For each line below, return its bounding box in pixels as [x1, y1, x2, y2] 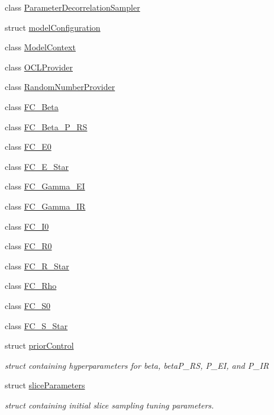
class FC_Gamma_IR [5, 200, 86, 212]
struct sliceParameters [5, 379, 85, 391]
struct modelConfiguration [5, 21, 101, 33]
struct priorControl [5, 339, 74, 352]
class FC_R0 [5, 240, 52, 252]
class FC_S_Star [5, 319, 68, 332]
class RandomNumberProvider [5, 81, 115, 93]
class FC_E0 [5, 140, 51, 153]
